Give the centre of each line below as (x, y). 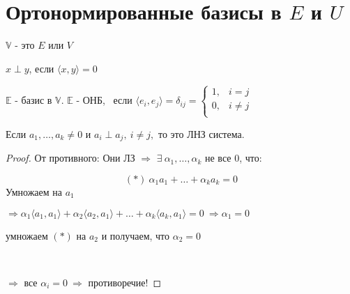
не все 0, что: (234, 158)
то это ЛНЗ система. (201, 133)
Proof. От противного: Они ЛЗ (70, 158)
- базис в (33, 100)
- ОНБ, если (104, 100)
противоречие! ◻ (125, 282)
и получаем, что (136, 235)
